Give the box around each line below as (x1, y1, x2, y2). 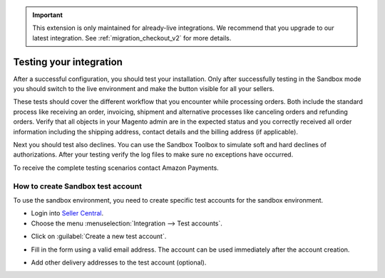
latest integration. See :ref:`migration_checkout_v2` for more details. (32, 33, 232, 42)
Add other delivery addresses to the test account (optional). (31, 258, 207, 267)
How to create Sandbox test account (13, 181, 143, 191)
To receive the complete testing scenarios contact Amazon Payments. (13, 164, 219, 172)
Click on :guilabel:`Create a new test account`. (31, 232, 167, 241)
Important (32, 11, 63, 19)
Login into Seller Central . (31, 209, 104, 218)
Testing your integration (13, 55, 123, 68)
